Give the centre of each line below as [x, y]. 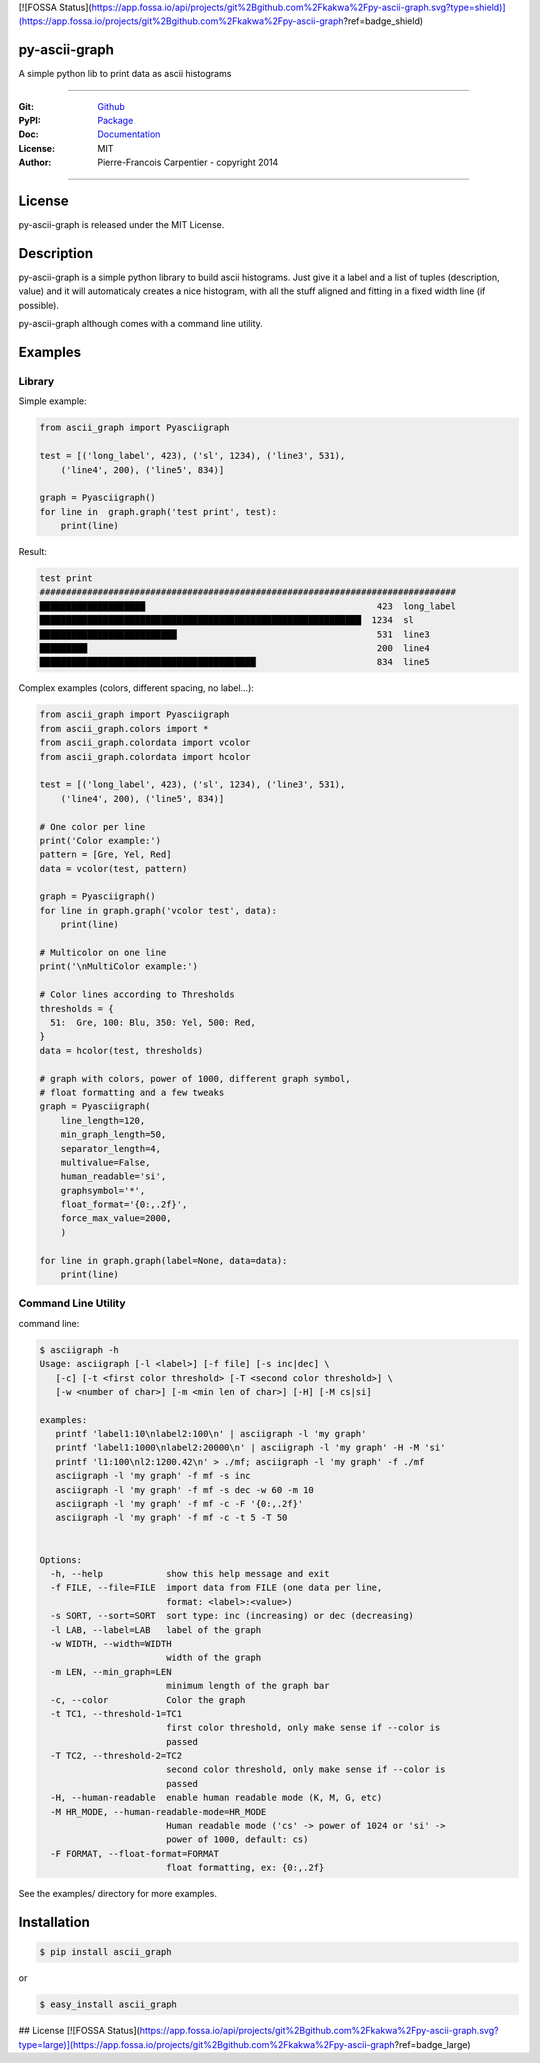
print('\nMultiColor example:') [119, 966]
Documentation [129, 134]
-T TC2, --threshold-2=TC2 [116, 1756]
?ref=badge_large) [432, 2044]
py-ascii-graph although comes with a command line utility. [141, 324]
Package [115, 121]
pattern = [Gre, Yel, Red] [105, 854]
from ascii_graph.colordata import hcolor [145, 756]
